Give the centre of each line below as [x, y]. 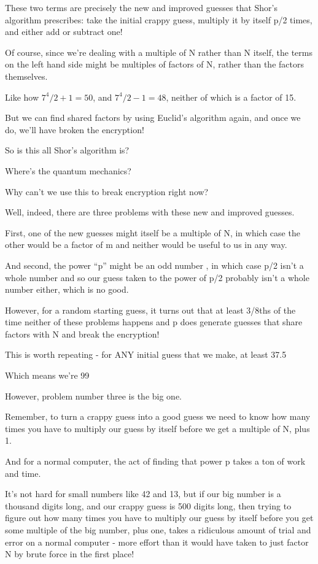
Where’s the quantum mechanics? [68, 170]
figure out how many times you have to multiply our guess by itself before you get [159, 518]
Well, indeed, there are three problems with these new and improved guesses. [150, 212]
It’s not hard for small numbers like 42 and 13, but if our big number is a [143, 494]
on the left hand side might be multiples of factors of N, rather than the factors [154, 64]
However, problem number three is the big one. [93, 396]
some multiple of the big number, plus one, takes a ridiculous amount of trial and [158, 530]
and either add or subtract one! [64, 32]
